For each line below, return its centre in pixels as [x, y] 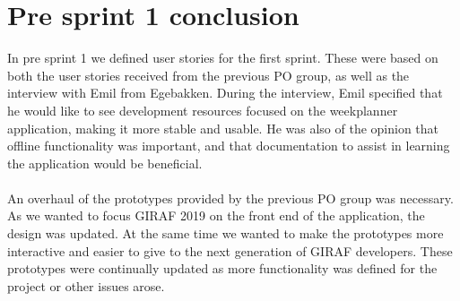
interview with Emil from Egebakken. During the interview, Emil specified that [225, 93]
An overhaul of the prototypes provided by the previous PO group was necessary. [230, 198]
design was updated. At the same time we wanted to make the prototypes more [226, 233]
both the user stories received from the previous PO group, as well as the [208, 75]
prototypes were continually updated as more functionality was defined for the [222, 268]
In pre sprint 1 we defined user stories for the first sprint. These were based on [223, 58]
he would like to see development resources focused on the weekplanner [203, 110]
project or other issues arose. [86, 285]
